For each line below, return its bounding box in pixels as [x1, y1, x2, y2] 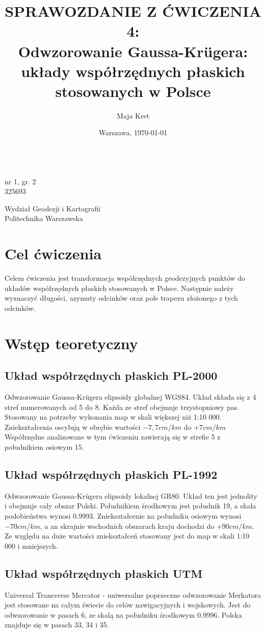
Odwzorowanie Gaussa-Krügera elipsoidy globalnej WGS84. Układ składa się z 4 [5, 392, 256, 402]
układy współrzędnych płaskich [21, 60, 245, 81]
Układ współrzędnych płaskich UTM [5, 565, 203, 581]
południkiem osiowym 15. [5, 442, 84, 452]
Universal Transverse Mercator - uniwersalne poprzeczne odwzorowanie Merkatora [5, 589, 261, 600]
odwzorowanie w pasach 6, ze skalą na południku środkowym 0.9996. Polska [5, 609, 242, 620]
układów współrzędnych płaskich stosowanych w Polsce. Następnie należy [5, 282, 234, 293]
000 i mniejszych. [5, 540, 58, 551]
